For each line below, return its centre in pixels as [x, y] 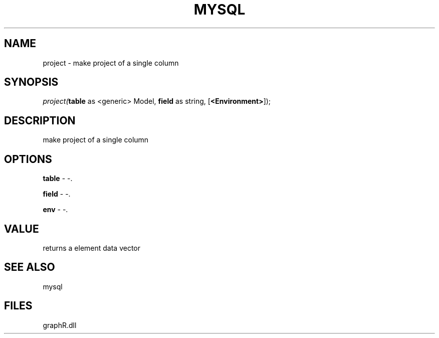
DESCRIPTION [40, 120]
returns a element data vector [92, 248]
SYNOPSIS [31, 82]
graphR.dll [60, 325]
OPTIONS [28, 159]
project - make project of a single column [111, 63]
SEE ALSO [30, 267]
